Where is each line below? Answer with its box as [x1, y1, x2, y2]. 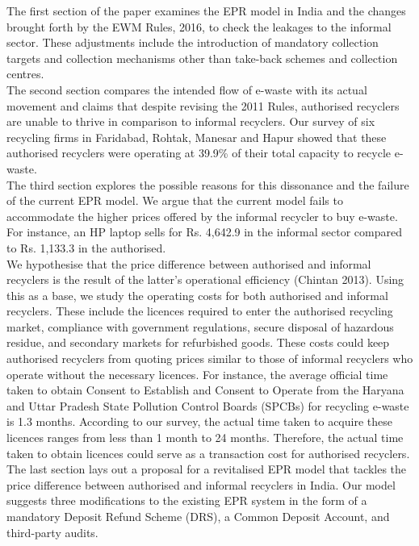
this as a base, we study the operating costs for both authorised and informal [6, 286, 388, 303]
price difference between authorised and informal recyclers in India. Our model [6, 476, 396, 493]
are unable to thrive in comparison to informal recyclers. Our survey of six [6, 113, 375, 130]
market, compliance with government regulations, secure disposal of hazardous [6, 318, 394, 335]
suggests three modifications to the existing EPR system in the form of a [6, 492, 367, 509]
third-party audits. [6, 523, 98, 540]
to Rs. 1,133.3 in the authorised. [6, 239, 166, 256]
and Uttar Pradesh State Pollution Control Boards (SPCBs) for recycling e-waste [6, 397, 409, 414]
